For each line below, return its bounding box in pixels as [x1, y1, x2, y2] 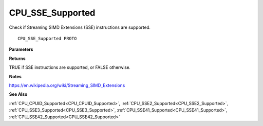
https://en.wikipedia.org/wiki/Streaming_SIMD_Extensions [9, 82, 125, 88]
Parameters [9, 46, 34, 52]
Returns [9, 55, 26, 61]
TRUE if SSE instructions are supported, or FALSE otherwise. [9, 64, 131, 70]
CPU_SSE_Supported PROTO [18, 36, 77, 41]
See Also [9, 91, 28, 97]
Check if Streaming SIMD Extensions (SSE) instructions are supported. [9, 24, 150, 30]
